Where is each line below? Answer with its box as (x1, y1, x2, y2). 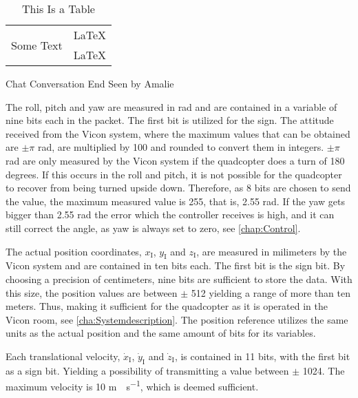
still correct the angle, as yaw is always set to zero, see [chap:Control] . (6, 220, 301, 235)
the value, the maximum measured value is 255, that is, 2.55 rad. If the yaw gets (6, 193, 346, 208)
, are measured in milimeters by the (196, 244, 347, 258)
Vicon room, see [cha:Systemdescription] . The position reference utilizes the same (6, 312, 348, 326)
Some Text (11, 36, 63, 53)
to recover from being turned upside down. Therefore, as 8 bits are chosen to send (6, 180, 351, 195)
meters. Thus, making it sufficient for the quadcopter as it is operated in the (6, 299, 328, 313)
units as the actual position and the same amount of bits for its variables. (6, 326, 316, 340)
